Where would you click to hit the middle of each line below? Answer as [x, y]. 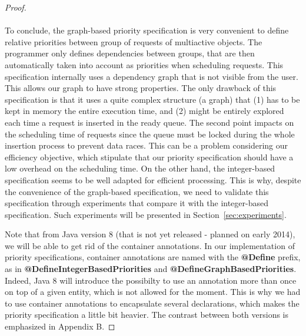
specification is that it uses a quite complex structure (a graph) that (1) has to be [152, 99]
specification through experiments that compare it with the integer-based [137, 203]
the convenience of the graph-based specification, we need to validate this [137, 191]
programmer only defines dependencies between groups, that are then [130, 53]
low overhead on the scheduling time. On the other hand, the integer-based [140, 168]
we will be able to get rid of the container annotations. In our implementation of [150, 245]
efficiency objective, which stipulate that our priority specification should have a [149, 157]
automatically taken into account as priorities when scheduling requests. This [144, 64]
